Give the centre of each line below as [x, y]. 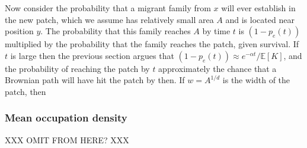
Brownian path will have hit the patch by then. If [95, 80]
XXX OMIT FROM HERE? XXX [67, 139]
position [19, 31]
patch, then [25, 91]
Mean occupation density [66, 118]
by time [216, 31]
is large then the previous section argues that [92, 55]
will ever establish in [258, 8]
